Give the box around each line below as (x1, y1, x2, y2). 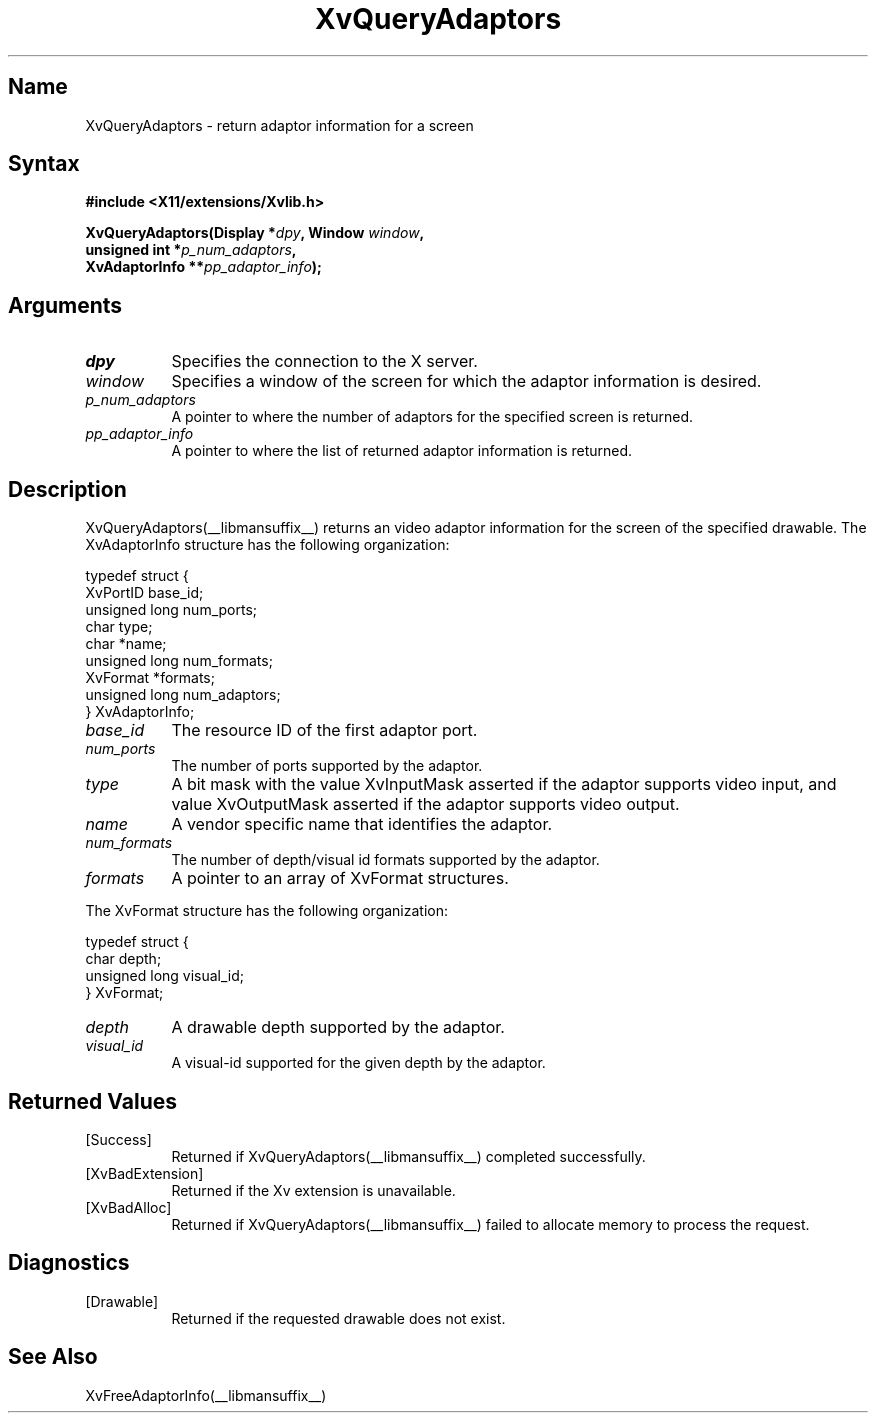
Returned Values (8, 1088, 177, 1114)
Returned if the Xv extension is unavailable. (171, 1181, 456, 1199)
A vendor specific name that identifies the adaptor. (171, 814, 553, 835)
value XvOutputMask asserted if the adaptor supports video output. (171, 794, 680, 815)
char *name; (85, 635, 167, 653)
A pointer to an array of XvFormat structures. (171, 868, 509, 889)
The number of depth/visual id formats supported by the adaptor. (171, 851, 600, 869)
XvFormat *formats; (85, 669, 215, 687)
